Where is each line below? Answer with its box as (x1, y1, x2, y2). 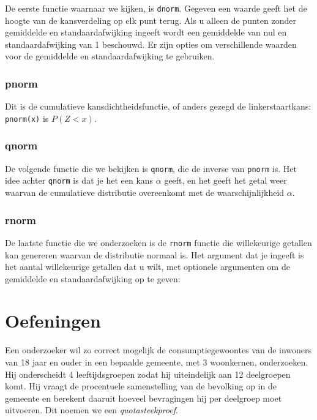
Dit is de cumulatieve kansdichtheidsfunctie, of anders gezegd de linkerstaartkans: (5, 100, 311, 113)
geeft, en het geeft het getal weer (164, 174, 287, 187)
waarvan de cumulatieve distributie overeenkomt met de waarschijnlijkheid (5, 186, 285, 199)
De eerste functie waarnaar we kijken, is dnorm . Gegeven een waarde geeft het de (5, 2, 307, 14)
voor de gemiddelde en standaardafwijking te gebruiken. (5, 50, 215, 62)
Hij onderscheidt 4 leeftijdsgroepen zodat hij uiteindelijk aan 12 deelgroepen (5, 367, 291, 380)
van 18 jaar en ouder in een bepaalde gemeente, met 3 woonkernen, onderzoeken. (5, 356, 308, 368)
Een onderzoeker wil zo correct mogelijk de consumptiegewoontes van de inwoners (5, 343, 312, 356)
